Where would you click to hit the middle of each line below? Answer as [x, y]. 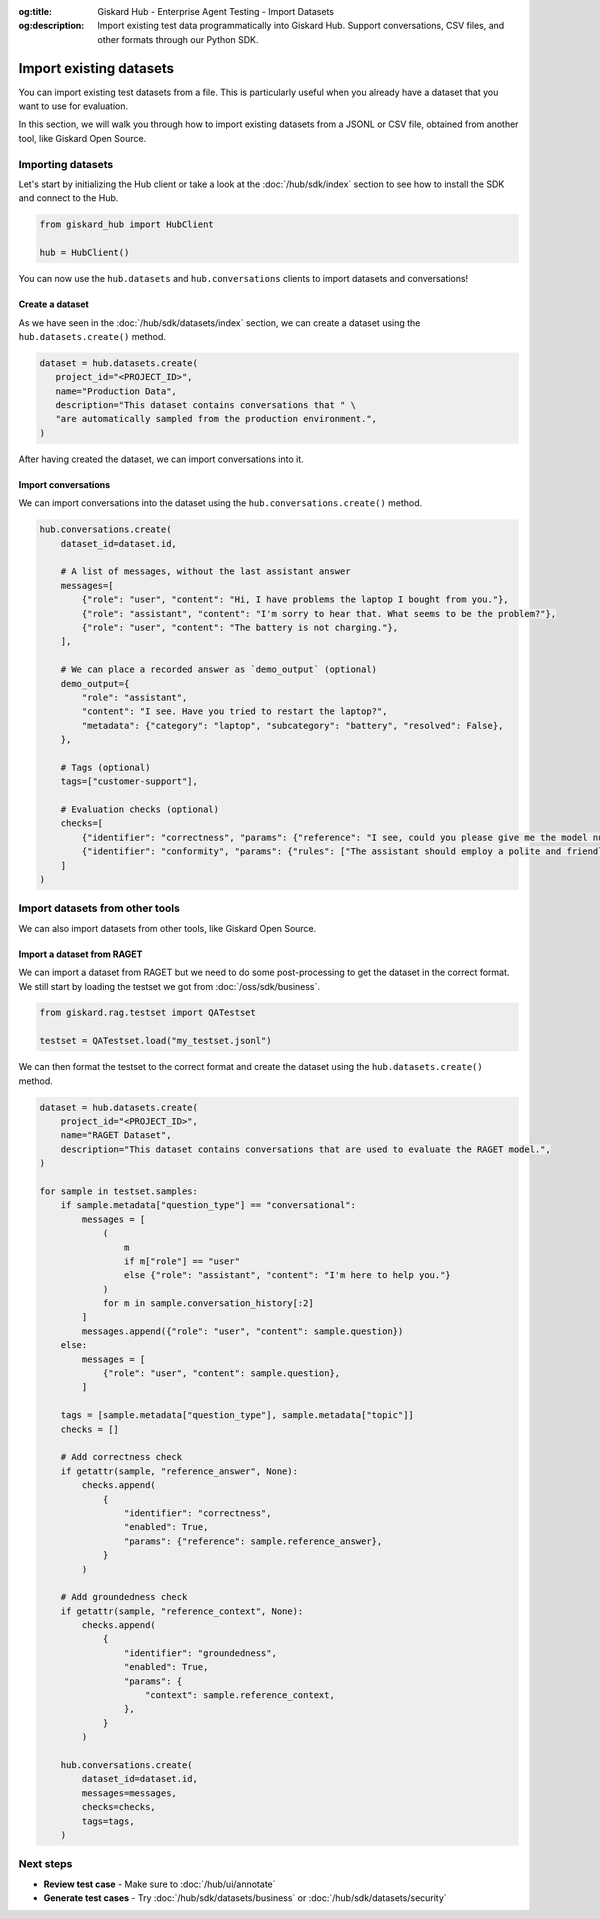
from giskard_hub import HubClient [126, 224]
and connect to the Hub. [68, 198]
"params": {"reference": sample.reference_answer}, [253, 1541]
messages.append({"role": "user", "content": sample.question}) [242, 1331]
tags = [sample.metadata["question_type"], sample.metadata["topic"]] [237, 1415]
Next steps [45, 1864]
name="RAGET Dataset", [116, 1135]
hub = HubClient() [84, 253]
